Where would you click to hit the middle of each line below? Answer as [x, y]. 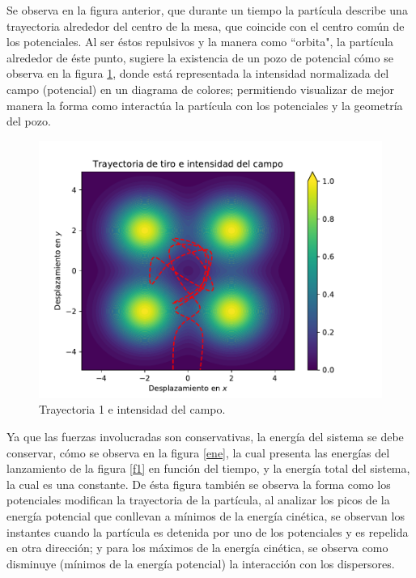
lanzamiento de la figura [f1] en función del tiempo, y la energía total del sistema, [208, 468]
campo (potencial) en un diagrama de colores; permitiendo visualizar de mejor [201, 89]
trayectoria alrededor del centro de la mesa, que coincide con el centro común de [206, 25]
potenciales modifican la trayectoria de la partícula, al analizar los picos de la [198, 500]
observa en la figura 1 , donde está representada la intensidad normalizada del [198, 73]
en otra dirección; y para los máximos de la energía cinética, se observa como [197, 548]
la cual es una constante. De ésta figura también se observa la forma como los [199, 484]
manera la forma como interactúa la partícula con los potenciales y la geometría [205, 105]
